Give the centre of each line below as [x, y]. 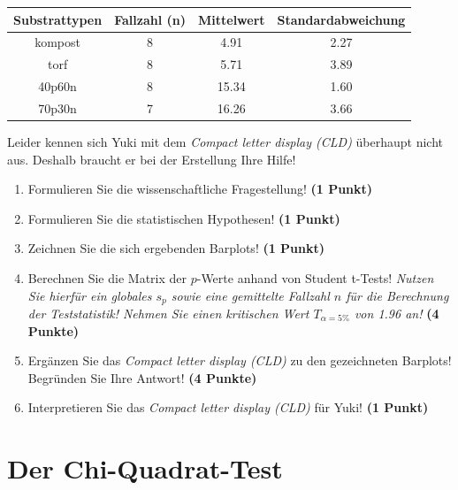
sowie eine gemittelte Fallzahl [250, 295]
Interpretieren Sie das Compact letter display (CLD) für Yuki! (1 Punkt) [228, 407]
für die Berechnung [397, 295]
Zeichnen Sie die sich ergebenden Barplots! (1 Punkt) [176, 248]
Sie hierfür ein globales [90, 295]
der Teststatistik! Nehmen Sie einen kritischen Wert [168, 313]
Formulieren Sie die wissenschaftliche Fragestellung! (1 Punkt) [200, 189]
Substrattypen [58, 19]
